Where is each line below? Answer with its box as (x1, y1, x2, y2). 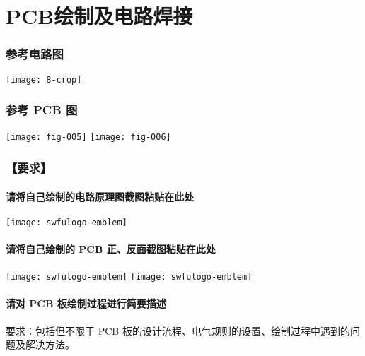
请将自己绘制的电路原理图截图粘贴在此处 (6, 189, 194, 203)
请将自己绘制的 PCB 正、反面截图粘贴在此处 (6, 242, 216, 256)
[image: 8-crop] (6, 74, 82, 85)
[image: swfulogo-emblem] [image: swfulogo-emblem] (6, 272, 253, 283)
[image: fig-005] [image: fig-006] (6, 132, 171, 143)
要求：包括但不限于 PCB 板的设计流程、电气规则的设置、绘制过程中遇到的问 (6, 323, 360, 338)
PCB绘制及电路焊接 (6, 1, 193, 30)
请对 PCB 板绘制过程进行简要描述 (6, 296, 166, 311)
